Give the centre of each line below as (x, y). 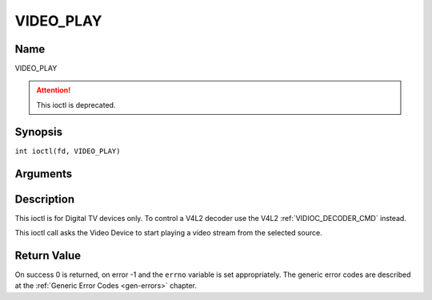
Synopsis (39, 132)
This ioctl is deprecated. (76, 105)
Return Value (48, 255)
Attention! (54, 90)
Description (45, 199)
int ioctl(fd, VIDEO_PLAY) (68, 151)
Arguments (44, 174)
